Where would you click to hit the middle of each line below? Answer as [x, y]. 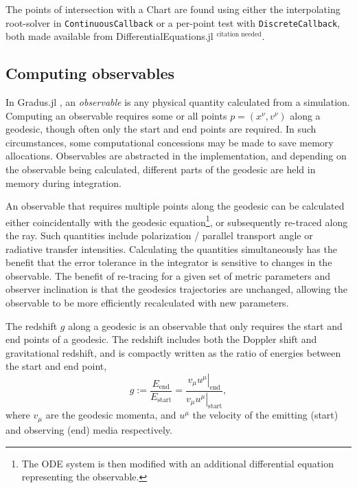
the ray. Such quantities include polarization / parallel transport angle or [159, 235]
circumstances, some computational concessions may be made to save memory [170, 142]
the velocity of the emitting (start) [265, 415]
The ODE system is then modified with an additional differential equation [177, 463]
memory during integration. [64, 182]
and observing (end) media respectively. [89, 429]
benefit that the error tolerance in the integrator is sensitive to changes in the [169, 262]
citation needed [239, 35]
